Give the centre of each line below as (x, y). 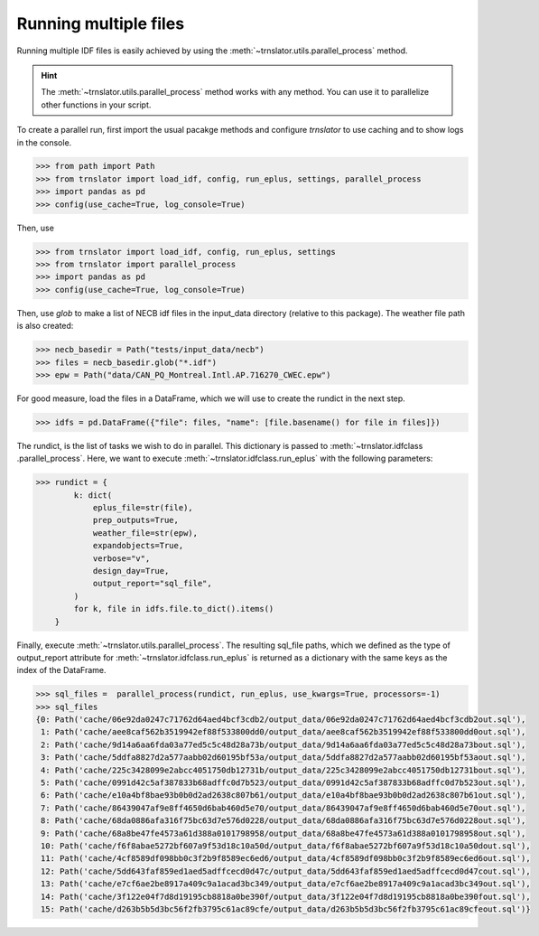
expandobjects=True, (138, 546)
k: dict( (93, 495)
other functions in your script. (96, 105)
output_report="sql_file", (152, 584)
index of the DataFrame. (62, 670)
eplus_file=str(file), (143, 508)
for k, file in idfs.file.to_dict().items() (174, 609)
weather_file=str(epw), (145, 533)
